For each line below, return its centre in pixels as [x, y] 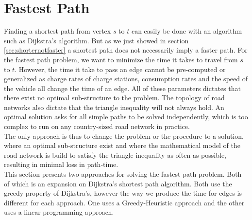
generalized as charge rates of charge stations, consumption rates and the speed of [126, 79]
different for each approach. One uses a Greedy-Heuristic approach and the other [124, 202]
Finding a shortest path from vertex [58, 31]
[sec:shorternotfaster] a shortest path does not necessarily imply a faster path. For [126, 50]
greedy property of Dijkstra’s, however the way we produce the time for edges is [123, 193]
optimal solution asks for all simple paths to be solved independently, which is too [126, 117]
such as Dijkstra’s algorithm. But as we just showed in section [96, 40]
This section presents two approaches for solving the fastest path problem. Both [123, 174]
